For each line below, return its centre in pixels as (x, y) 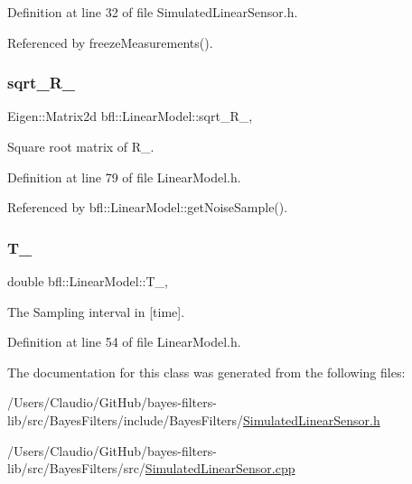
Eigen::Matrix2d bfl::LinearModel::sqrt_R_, (130, 116)
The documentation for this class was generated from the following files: (206, 372)
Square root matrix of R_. (81, 146)
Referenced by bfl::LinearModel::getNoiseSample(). (148, 207)
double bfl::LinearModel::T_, (88, 281)
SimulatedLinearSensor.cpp (220, 468)
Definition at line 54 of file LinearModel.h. (124, 342)
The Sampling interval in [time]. (96, 311)
